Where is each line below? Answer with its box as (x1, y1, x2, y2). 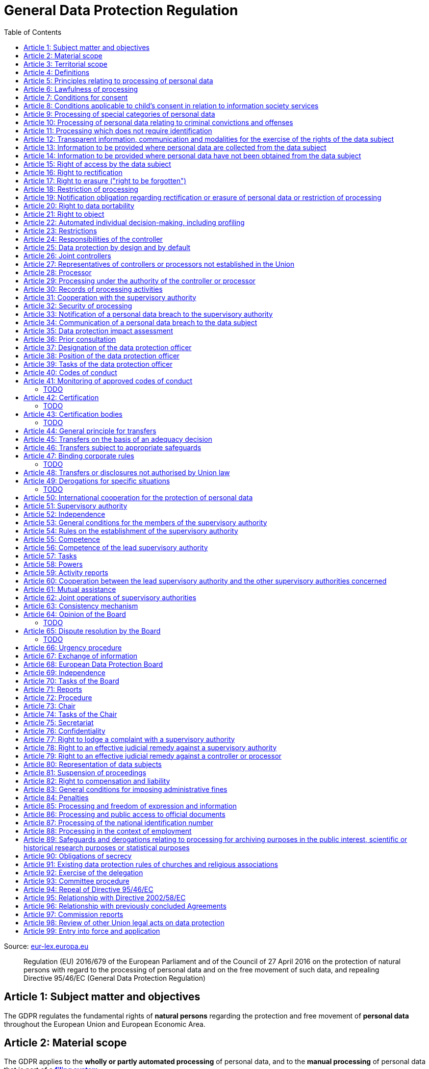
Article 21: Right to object (24, 209, 104, 218)
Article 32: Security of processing (24, 301, 132, 310)
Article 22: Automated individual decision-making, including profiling (24, 218, 245, 227)
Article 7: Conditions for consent (24, 93, 128, 102)
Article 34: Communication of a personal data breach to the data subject (24, 318, 257, 327)
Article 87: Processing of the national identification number (24, 818, 213, 827)
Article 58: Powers (24, 560, 83, 568)
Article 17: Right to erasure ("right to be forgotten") (24, 176, 186, 185)
